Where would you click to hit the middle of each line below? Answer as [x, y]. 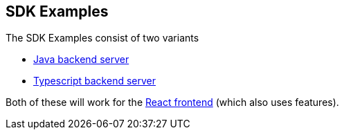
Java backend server [81, 60]
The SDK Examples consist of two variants [102, 38]
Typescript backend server [94, 81]
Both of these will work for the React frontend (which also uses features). [172, 102]
